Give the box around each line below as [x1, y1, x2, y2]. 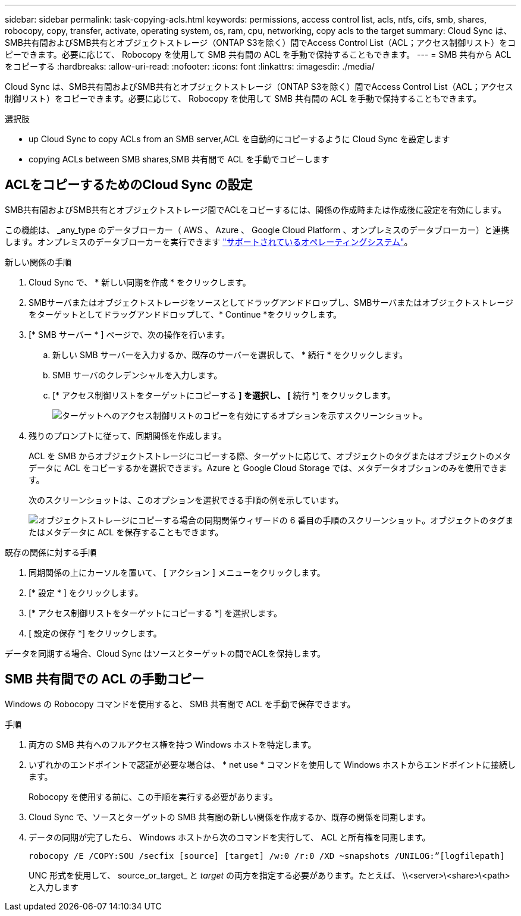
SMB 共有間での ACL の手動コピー [5, 672, 205, 687]
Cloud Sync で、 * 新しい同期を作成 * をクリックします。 [29, 277, 251, 287]
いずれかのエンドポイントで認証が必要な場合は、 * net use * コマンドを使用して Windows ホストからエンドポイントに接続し [29, 759, 516, 770]
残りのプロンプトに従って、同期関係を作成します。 [29, 430, 227, 441]
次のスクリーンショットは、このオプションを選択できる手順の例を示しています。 [29, 494, 344, 505]
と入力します [29, 882, 79, 892]
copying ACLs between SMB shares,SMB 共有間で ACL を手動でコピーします [29, 154, 329, 164]
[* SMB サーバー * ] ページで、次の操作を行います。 [29, 329, 230, 340]
